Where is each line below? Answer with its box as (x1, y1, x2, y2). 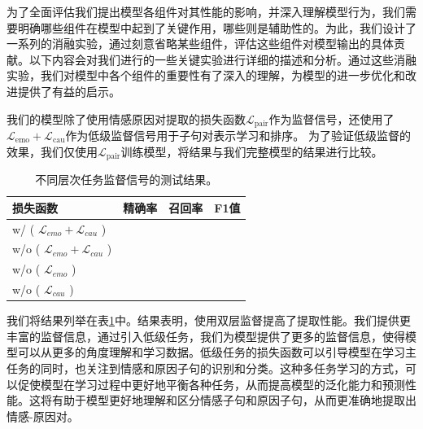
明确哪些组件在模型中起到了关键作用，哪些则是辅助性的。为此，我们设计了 (17, 19, 416, 36)
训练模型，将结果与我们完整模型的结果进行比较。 (120, 142, 383, 160)
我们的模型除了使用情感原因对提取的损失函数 (7, 110, 246, 127)
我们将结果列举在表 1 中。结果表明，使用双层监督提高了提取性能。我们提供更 (7, 312, 411, 329)
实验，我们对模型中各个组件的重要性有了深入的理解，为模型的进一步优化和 (7, 67, 405, 84)
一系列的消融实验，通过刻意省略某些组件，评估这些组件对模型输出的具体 (7, 35, 394, 52)
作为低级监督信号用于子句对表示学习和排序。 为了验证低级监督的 (65, 127, 412, 144)
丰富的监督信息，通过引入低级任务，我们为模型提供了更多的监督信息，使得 (7, 327, 405, 344)
